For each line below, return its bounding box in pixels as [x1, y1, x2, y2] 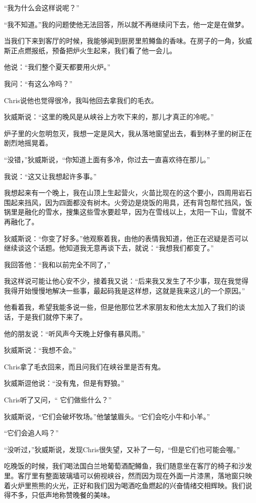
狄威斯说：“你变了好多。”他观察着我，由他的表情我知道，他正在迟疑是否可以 [4, 233, 249, 243]
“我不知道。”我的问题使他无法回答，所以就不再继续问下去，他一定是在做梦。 [4, 19, 249, 29]
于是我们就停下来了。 [17, 312, 87, 322]
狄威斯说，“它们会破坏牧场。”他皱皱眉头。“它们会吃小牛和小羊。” [4, 411, 210, 421]
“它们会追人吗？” [4, 428, 59, 438]
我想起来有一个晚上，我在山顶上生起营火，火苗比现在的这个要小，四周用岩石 [4, 187, 252, 198]
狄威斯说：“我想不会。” [4, 345, 76, 355]
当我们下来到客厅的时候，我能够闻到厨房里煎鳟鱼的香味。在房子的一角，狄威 [4, 36, 252, 46]
